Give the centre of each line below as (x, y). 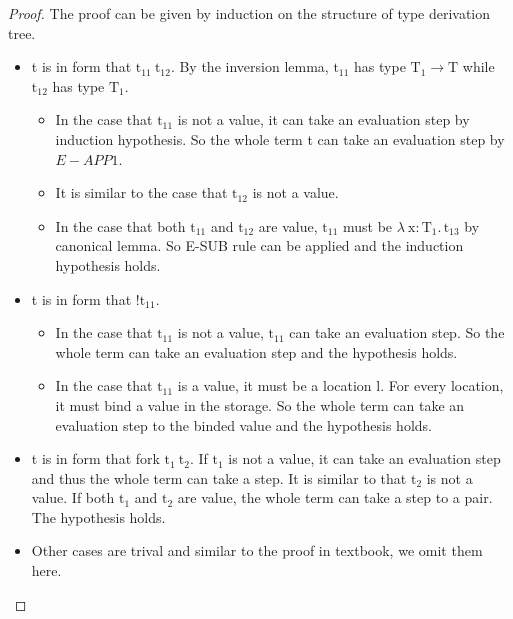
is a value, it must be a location (274, 385)
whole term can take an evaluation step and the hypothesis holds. (256, 351)
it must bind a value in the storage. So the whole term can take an (260, 404)
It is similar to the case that (141, 192)
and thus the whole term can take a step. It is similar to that (219, 477)
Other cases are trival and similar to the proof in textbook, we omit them (257, 550)
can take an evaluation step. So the (397, 332)
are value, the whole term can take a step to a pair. (335, 497)
